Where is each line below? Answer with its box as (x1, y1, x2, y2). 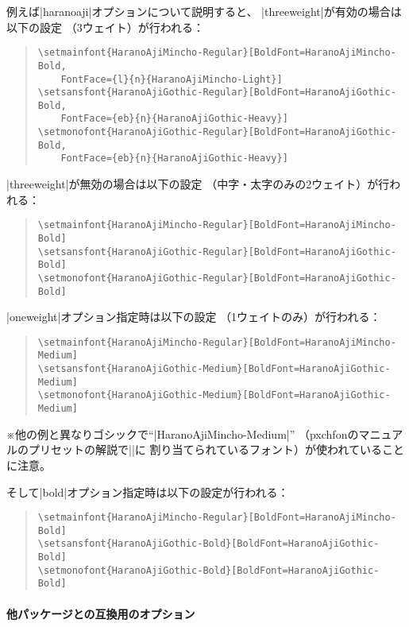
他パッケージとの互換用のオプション (6, 605, 195, 621)
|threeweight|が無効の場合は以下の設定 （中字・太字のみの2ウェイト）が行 (6, 176, 390, 192)
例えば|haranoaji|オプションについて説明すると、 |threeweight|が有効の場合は (6, 3, 402, 19)
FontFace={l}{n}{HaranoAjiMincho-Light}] (60, 73, 283, 85)
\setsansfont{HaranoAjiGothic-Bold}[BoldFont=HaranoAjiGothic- (37, 538, 380, 550)
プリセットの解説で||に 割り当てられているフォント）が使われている (28, 441, 382, 458)
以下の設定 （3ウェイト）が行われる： (6, 18, 204, 35)
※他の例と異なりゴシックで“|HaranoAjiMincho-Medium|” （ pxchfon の (6, 425, 359, 442)
